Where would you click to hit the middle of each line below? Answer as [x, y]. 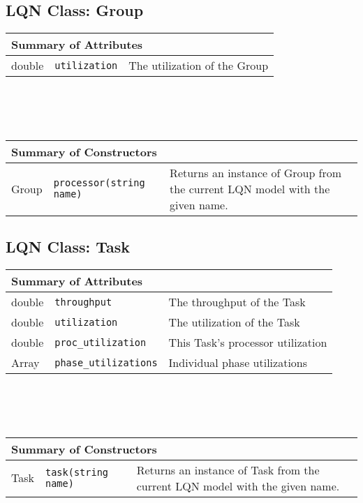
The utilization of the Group [199, 66]
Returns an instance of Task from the [228, 470]
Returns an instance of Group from [256, 172]
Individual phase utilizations [238, 363]
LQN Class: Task [68, 247]
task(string [77, 472]
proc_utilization [101, 342]
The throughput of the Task [237, 302]
